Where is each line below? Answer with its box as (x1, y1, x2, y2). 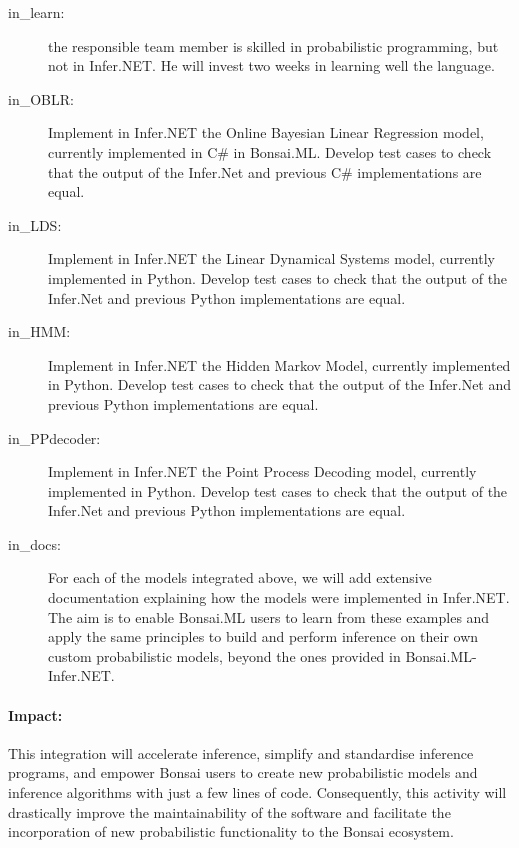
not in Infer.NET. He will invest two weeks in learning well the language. (48, 55, 495, 76)
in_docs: (8, 533, 61, 554)
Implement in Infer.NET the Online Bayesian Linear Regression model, (48, 122, 484, 143)
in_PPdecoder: (8, 427, 101, 448)
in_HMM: (8, 321, 71, 342)
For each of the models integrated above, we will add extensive (48, 567, 432, 588)
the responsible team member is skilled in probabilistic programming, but (48, 35, 499, 56)
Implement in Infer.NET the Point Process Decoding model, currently (48, 461, 477, 482)
